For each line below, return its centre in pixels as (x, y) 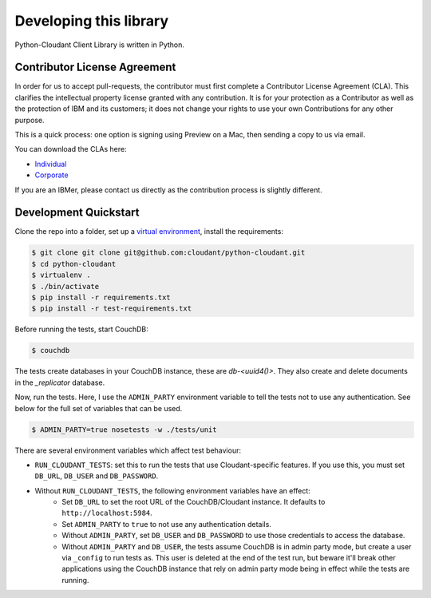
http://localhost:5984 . (107, 513)
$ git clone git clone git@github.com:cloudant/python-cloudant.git (168, 253)
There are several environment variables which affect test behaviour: (128, 450)
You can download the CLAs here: (71, 149)
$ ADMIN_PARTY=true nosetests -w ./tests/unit (124, 430)
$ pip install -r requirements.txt (101, 298)
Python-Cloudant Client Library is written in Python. (100, 45)
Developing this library (92, 21)
